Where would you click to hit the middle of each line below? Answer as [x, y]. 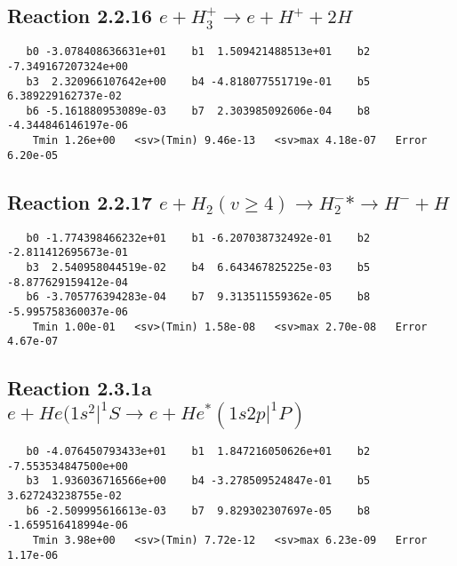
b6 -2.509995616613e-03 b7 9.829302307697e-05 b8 [198, 510]
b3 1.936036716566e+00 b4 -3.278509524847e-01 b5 [198, 481]
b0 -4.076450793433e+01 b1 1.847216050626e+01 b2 [198, 452]
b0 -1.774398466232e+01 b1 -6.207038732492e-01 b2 [198, 238]
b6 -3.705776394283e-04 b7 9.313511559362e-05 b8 [198, 297]
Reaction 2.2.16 [80, 16]
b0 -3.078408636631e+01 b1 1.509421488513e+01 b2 [198, 52]
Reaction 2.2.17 [80, 201]
